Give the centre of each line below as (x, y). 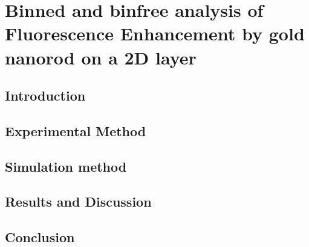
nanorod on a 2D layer (101, 57)
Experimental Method (76, 130)
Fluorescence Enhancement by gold (155, 33)
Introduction (45, 95)
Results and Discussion (78, 202)
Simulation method (66, 166)
